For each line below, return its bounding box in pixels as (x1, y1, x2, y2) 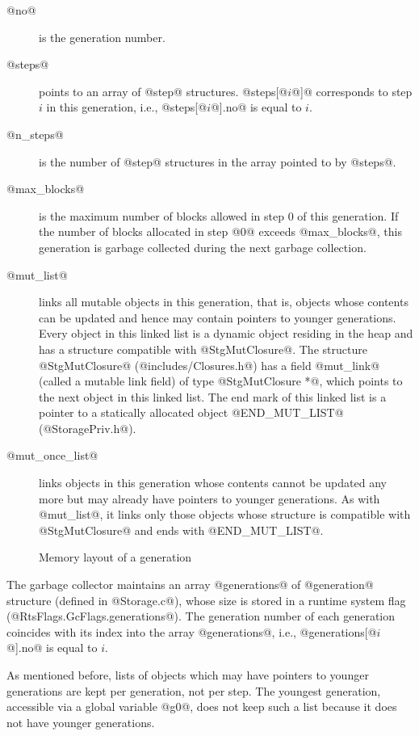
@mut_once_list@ (6, 447, 98, 464)
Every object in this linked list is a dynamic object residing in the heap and (39, 325, 413, 342)
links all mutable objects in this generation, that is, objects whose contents (39, 293, 409, 310)
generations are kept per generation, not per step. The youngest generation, (6, 682, 381, 699)
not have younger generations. (6, 713, 155, 730)
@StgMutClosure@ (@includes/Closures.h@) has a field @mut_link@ (39, 356, 380, 373)
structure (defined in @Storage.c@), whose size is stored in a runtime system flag (6, 591, 406, 608)
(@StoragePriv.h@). (39, 419, 136, 436)
